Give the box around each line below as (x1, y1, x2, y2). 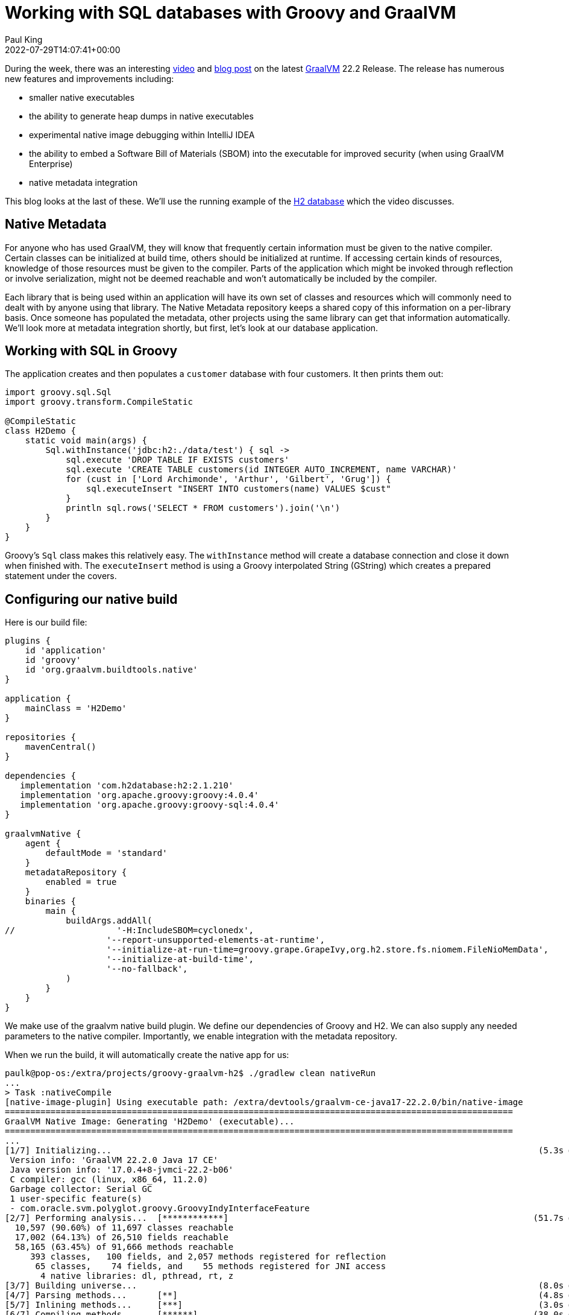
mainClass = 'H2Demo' (25, 703, 127, 714)
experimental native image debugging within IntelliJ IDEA (29, 129, 255, 140)
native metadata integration (29, 177, 138, 188)
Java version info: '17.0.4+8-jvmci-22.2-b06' (10, 1165, 234, 1175)
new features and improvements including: (5, 73, 174, 84)
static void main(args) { (25, 436, 148, 446)
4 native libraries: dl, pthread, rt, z (40, 1271, 234, 1281)
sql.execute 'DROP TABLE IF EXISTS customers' (66, 455, 290, 465)
